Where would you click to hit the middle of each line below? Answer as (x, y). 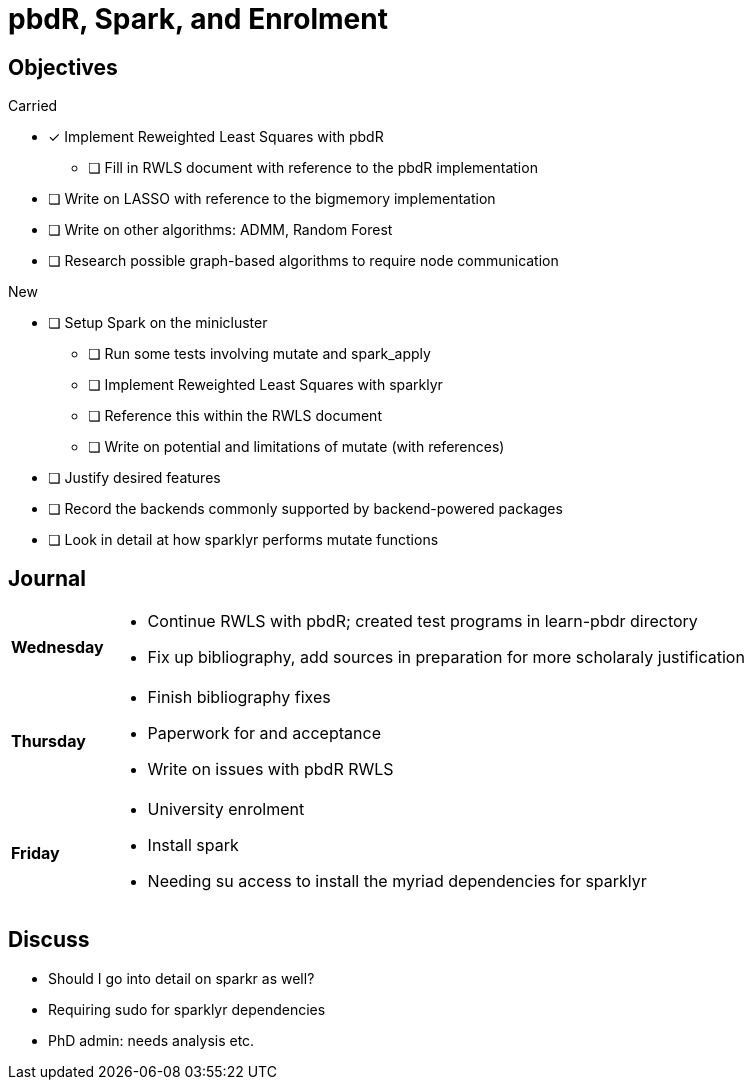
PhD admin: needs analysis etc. (151, 1040)
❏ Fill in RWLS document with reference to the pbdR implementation (313, 168)
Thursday (48, 741)
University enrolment (226, 809)
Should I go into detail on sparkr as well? (181, 978)
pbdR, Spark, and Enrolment (198, 19)
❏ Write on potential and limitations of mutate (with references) (296, 447)
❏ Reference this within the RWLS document (235, 416)
